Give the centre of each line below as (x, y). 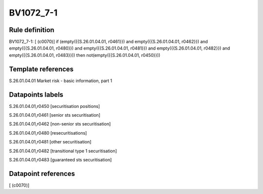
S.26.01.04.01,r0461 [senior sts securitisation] (55, 115)
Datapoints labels (36, 95)
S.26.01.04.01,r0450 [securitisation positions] (54, 106)
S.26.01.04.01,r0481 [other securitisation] (50, 142)
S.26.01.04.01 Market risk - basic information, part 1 (61, 81)
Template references (41, 69)
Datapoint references (42, 173)
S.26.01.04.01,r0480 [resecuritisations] (48, 133)
